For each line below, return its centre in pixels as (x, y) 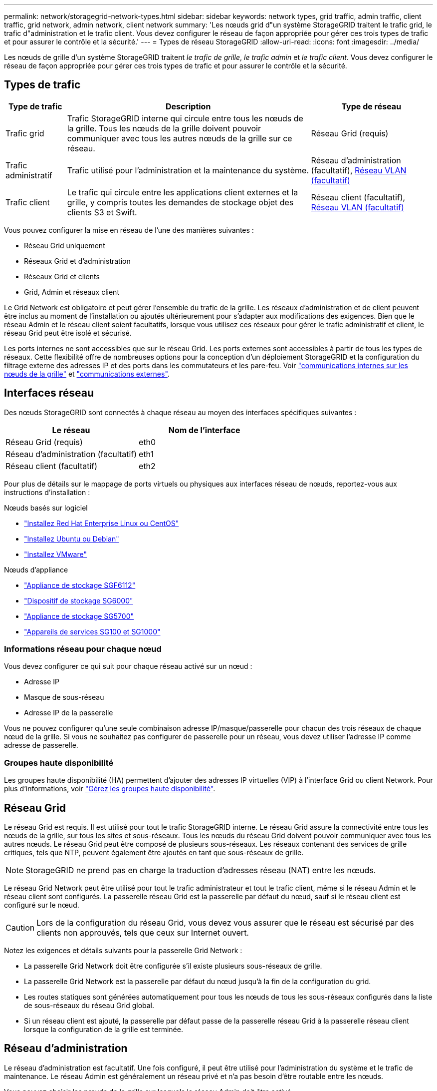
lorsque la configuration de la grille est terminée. (104, 1030)
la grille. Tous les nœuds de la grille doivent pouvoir (164, 128)
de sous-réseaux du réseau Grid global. (89, 1006)
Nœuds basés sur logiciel (46, 508)
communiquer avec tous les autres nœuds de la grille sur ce (180, 138)
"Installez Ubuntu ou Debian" (72, 539)
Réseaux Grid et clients (62, 276)
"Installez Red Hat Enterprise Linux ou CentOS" (102, 523)
